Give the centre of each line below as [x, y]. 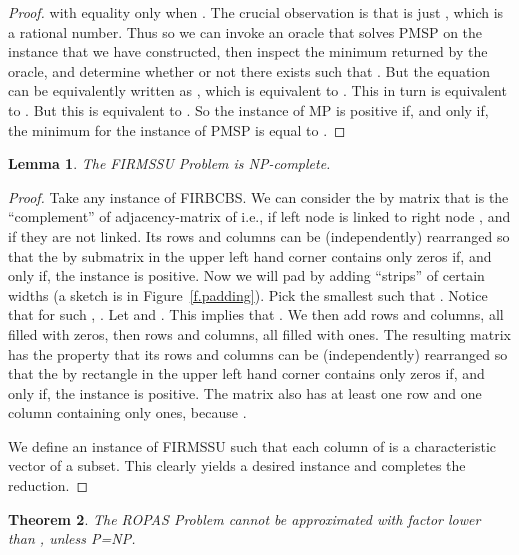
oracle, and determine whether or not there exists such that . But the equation [249, 70]
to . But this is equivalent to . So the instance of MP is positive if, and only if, [248, 109]
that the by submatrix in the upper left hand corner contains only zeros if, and [250, 255]
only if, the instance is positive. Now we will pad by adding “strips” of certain [246, 275]
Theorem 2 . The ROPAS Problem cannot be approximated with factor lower [244, 518]
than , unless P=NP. [72, 538]
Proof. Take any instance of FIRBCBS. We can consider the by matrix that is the [258, 196]
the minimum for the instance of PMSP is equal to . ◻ [177, 129]
